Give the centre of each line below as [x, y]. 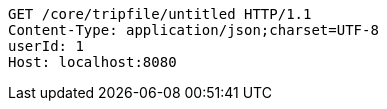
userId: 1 [46, 46]
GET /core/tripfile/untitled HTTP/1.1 [160, 14]
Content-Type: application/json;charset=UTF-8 [193, 30]
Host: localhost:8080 [92, 62]
